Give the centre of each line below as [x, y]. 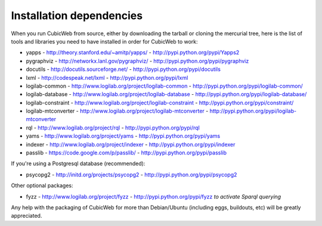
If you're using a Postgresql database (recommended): [78, 163]
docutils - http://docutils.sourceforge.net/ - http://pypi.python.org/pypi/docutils [123, 69]
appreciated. [27, 216]
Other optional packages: [42, 185]
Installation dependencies [77, 16]
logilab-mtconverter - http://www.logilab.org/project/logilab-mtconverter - [117, 111]
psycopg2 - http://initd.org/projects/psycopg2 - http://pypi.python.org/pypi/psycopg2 [131, 174]
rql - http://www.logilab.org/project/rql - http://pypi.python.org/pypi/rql [113, 128]
